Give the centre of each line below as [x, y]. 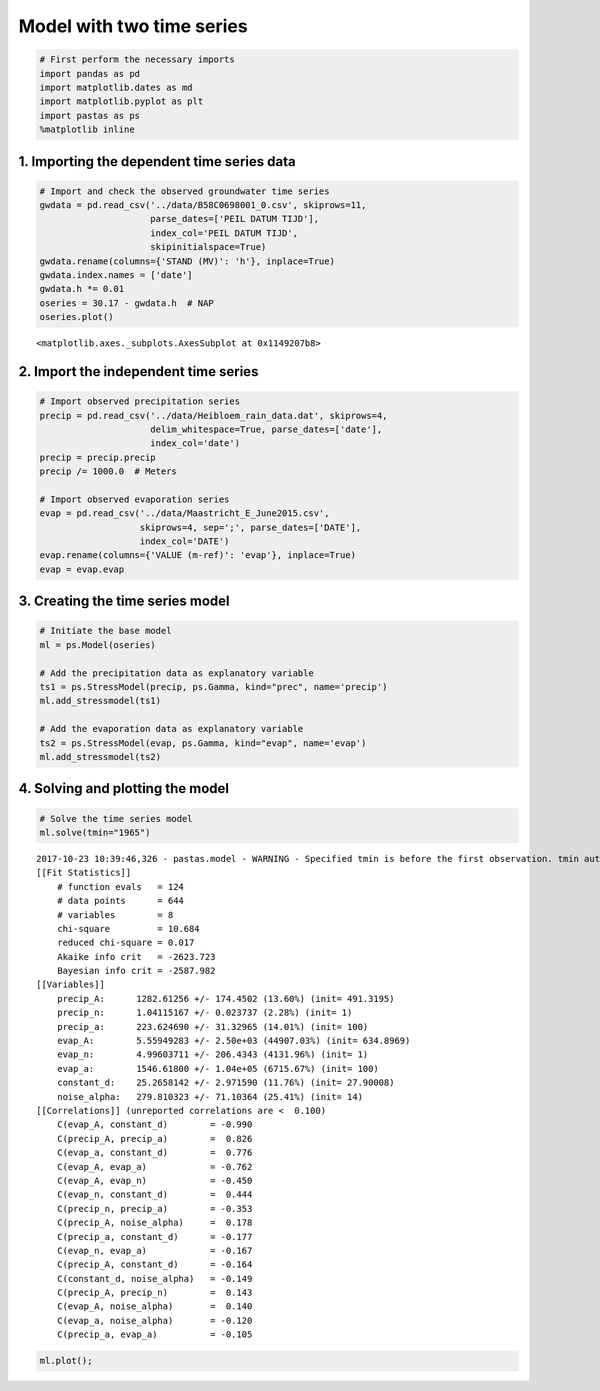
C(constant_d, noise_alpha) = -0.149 [154, 1278]
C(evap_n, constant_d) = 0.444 [154, 1194]
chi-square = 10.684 [128, 928]
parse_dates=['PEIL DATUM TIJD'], [235, 219]
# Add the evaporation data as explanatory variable [171, 729]
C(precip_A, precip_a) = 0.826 [154, 1138]
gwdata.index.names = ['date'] [116, 275]
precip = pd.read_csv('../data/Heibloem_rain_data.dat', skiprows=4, [213, 415]
